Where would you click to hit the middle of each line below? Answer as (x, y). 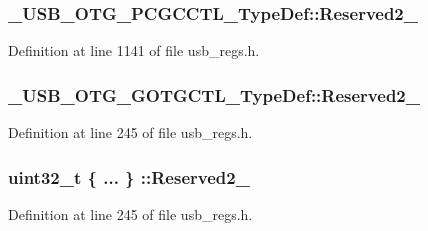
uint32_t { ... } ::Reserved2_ (129, 176)
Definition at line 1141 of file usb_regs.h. (134, 50)
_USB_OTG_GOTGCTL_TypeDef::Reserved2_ (214, 94)
